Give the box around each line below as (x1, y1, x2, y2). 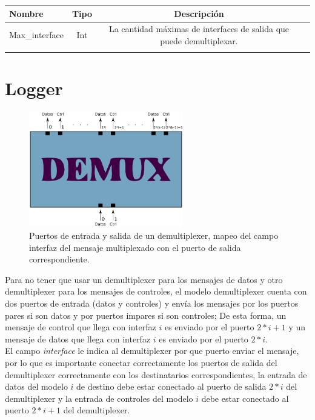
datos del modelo (5, 380, 68, 393)
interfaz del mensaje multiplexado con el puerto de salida (29, 241, 241, 253)
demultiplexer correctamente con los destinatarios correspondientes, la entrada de (5, 368, 307, 381)
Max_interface (9, 28, 64, 41)
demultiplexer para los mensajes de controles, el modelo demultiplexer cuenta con (5, 285, 307, 298)
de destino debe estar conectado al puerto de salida (76, 380, 267, 393)
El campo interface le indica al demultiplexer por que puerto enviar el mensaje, (5, 344, 299, 357)
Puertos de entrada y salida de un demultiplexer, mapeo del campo (29, 228, 279, 241)
